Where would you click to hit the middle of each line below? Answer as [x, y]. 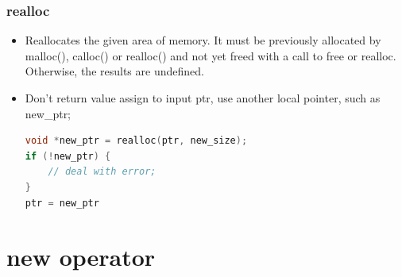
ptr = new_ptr [62, 203]
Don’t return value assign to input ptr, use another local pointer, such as [203, 98]
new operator [81, 257]
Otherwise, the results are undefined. [114, 71]
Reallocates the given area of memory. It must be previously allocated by [203, 40]
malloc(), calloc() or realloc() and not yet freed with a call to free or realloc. [211, 55]
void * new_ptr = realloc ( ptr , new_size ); [136, 141]
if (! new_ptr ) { [68, 156]
